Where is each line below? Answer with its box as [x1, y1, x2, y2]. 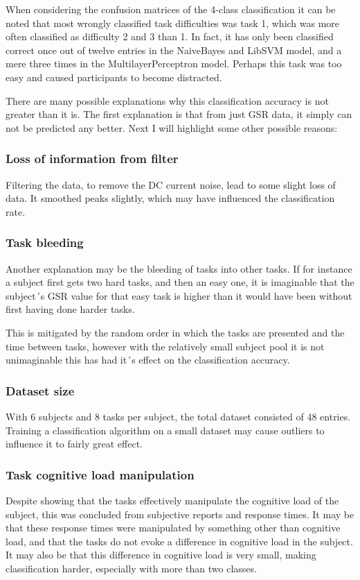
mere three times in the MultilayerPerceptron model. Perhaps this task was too [6, 56, 342, 71]
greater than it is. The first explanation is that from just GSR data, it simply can [6, 107, 352, 121]
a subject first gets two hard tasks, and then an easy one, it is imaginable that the [6, 275, 354, 289]
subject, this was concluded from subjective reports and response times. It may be [6, 506, 354, 521]
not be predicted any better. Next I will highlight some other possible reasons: [6, 120, 338, 135]
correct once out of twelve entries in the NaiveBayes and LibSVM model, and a [6, 42, 342, 57]
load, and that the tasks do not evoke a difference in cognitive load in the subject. [6, 534, 353, 548]
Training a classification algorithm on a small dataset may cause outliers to [6, 423, 325, 437]
